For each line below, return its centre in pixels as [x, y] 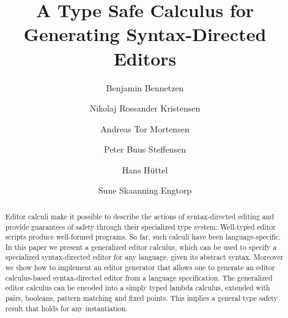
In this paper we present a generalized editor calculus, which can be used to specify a [141, 247]
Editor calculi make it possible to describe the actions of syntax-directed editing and [140, 216]
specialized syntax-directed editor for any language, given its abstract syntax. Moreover [144, 257]
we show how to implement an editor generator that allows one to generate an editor [140, 267]
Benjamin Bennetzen [145, 87]
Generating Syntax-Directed [145, 34]
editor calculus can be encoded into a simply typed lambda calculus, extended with [138, 288]
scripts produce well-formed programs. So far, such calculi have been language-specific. [143, 237]
